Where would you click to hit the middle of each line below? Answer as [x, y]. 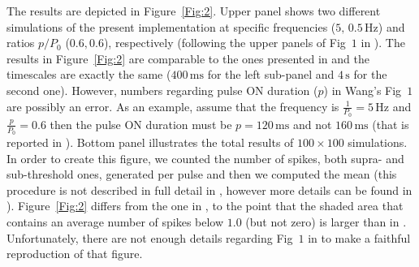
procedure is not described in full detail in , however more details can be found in [209, 189]
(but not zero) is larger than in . [326, 222]
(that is [391, 124]
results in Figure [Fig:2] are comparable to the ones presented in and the [188, 58]
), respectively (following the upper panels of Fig [225, 43]
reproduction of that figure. [75, 254]
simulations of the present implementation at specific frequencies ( [171, 26]
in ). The [383, 43]
